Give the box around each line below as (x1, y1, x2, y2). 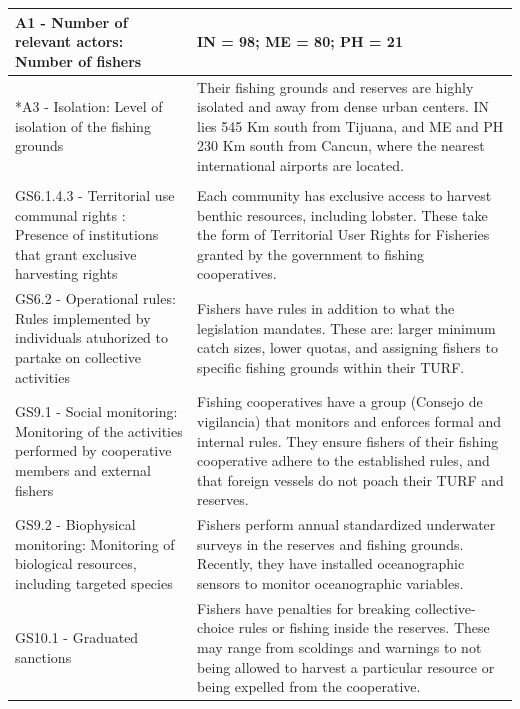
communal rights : (15, 204, 126, 225)
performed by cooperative (15, 440, 172, 461)
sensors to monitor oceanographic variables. (197, 573, 464, 594)
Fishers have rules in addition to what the (197, 298, 455, 319)
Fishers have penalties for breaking (197, 597, 411, 618)
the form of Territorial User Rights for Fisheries (197, 224, 490, 245)
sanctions (15, 646, 72, 667)
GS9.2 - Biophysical (15, 514, 136, 535)
